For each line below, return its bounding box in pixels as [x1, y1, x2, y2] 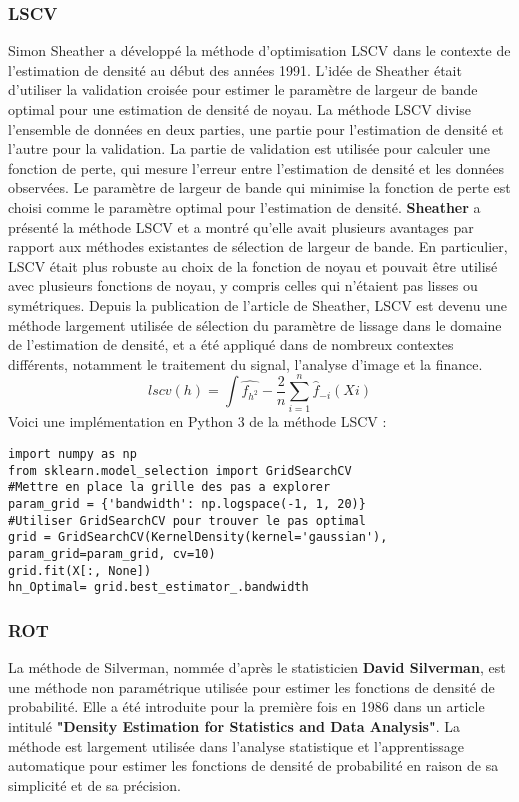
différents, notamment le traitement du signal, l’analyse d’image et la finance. [8, 353, 483, 374]
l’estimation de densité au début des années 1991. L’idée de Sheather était [8, 59, 462, 80]
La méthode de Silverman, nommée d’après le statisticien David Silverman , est [8, 657, 506, 678]
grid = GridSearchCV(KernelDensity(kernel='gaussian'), [8, 530, 388, 545]
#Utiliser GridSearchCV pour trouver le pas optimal [8, 513, 366, 528]
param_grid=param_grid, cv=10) [8, 546, 216, 561]
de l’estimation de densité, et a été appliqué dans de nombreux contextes [8, 334, 454, 355]
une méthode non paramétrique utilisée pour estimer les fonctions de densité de [8, 676, 495, 697]
